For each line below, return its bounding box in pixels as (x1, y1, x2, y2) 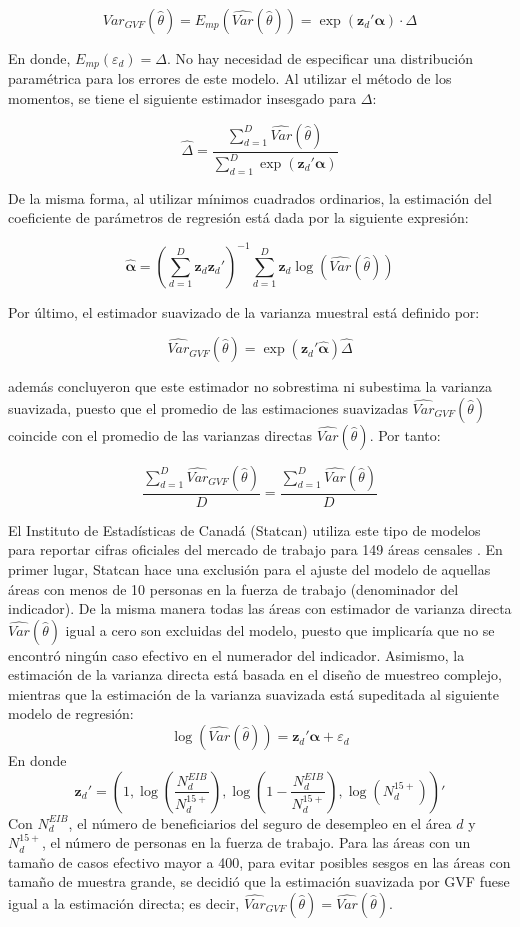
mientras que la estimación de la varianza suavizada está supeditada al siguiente (8, 683, 499, 704)
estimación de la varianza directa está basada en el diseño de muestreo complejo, (8, 664, 502, 685)
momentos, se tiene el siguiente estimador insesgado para (8, 88, 357, 109)
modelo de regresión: (8, 703, 134, 724)
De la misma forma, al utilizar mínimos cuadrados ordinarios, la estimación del (8, 187, 492, 208)
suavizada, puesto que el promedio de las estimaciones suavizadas (8, 397, 408, 418)
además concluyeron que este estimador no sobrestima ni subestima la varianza (8, 376, 493, 397)
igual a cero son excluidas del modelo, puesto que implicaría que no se (65, 619, 495, 640)
